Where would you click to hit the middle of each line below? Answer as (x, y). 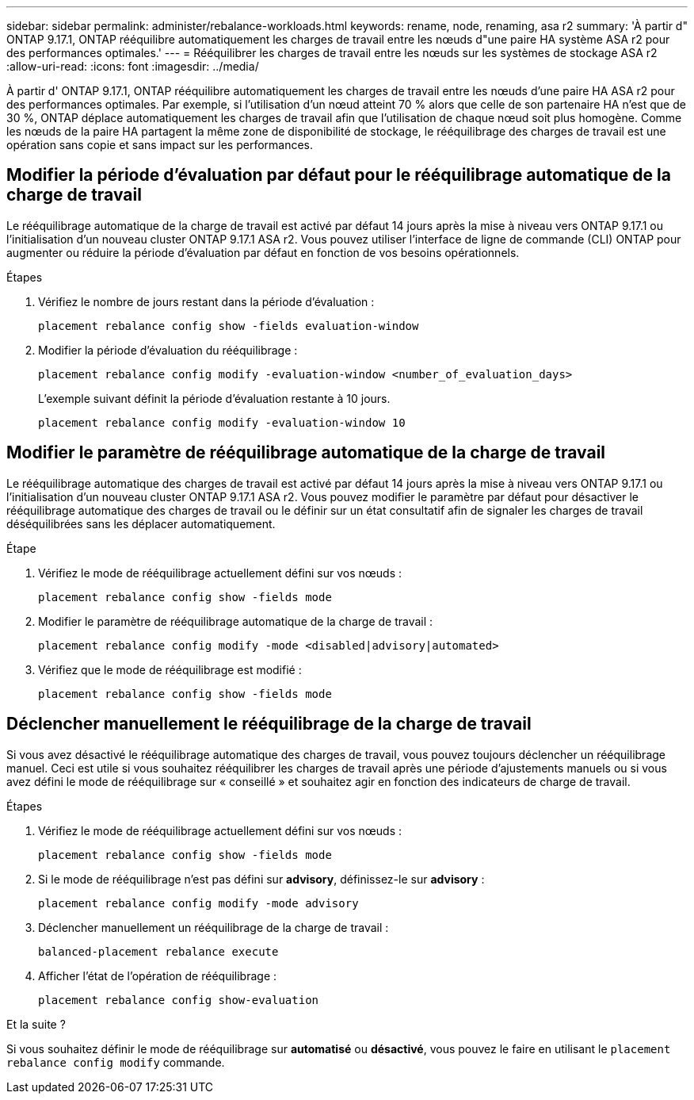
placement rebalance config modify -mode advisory (198, 903)
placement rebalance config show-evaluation (179, 1000)
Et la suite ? (36, 1024)
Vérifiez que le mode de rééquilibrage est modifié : (170, 669)
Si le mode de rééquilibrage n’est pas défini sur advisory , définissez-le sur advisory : (261, 879)
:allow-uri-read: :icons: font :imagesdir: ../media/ (133, 66)
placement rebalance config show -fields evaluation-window (229, 326)
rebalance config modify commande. (116, 1062)
